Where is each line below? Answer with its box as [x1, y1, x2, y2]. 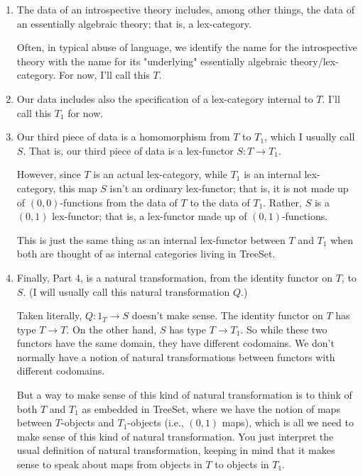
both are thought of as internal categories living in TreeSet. [16, 246, 276, 261]
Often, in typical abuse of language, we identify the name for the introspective [16, 40, 357, 55]
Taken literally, [16, 308, 82, 323]
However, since [16, 167, 81, 182]
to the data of [190, 194, 250, 209]
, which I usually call [264, 129, 355, 144]
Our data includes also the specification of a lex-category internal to [16, 91, 313, 106]
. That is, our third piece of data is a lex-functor [23, 143, 234, 157]
